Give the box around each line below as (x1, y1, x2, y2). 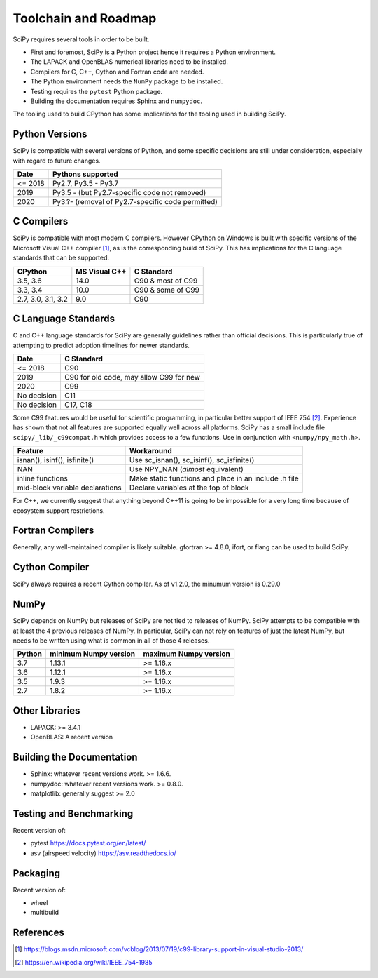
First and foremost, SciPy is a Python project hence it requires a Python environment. (30, 48, 276, 56)
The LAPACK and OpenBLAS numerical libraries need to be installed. (30, 58, 229, 66)
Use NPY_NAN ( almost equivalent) (129, 464, 244, 474)
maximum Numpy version (143, 649, 231, 659)
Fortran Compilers (13, 525, 94, 537)
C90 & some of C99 (134, 285, 199, 295)
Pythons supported (52, 169, 118, 179)
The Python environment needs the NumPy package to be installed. (30, 77, 223, 86)
